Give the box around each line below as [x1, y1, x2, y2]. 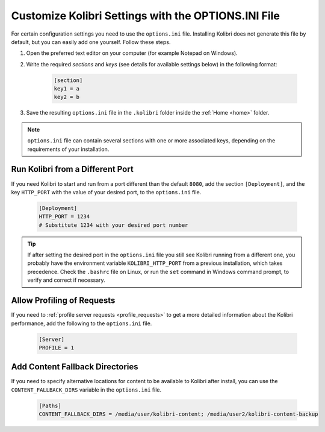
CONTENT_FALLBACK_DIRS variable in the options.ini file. [11, 386, 162, 393]
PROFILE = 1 [39, 344, 75, 351]
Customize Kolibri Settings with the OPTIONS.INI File [11, 9, 280, 22]
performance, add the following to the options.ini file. [11, 320, 152, 327]
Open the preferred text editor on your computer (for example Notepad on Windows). [26, 49, 238, 57]
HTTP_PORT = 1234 [39, 213, 90, 220]
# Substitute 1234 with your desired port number [39, 221, 188, 229]
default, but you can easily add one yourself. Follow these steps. [11, 38, 171, 45]
